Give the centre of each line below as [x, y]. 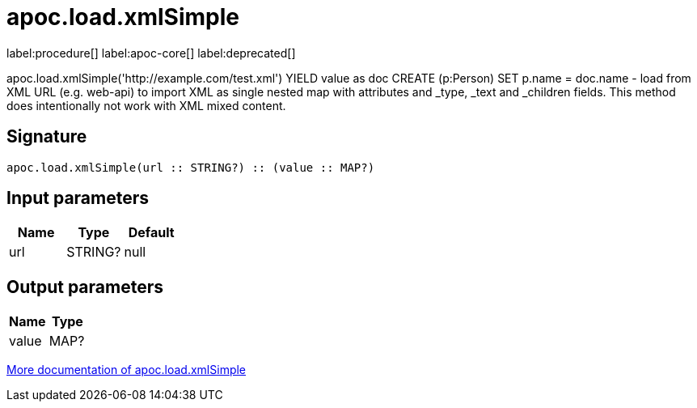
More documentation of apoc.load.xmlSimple [127, 370]
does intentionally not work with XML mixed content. [146, 105]
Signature [47, 137]
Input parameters [78, 198]
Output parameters [85, 287]
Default [151, 233]
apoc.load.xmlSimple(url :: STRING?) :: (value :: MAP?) [191, 167]
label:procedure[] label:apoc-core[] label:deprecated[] [151, 53]
